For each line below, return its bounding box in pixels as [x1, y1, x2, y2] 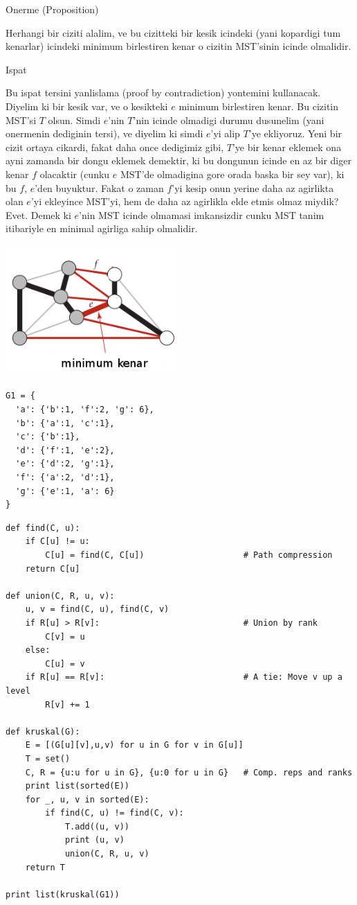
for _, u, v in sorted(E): [25, 794, 149, 805]
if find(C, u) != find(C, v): [45, 808, 184, 818]
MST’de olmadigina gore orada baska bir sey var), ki [120, 166, 345, 181]
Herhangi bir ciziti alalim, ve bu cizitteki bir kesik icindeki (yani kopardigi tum [6, 25, 341, 39]
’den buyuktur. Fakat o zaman [35, 180, 164, 195]
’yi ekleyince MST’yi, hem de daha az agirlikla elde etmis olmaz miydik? [30, 194, 339, 209]
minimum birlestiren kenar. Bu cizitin [178, 98, 339, 113]
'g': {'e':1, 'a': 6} [15, 486, 115, 496]
